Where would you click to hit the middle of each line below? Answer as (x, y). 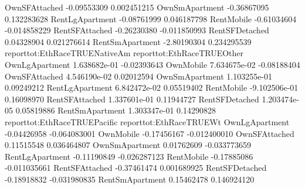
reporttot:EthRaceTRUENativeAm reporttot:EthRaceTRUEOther (124, 53)
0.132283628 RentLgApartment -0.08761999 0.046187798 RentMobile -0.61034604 (151, 18)
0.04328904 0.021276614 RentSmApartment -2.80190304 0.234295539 (128, 41)
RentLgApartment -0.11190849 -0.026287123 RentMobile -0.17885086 (129, 156)
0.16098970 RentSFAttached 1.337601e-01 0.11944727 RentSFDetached (132, 99)
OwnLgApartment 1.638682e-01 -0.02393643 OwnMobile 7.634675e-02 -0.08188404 (152, 64)
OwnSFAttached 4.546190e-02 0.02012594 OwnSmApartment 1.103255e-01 (139, 76)
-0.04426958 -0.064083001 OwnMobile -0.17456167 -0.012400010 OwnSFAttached (150, 133)
